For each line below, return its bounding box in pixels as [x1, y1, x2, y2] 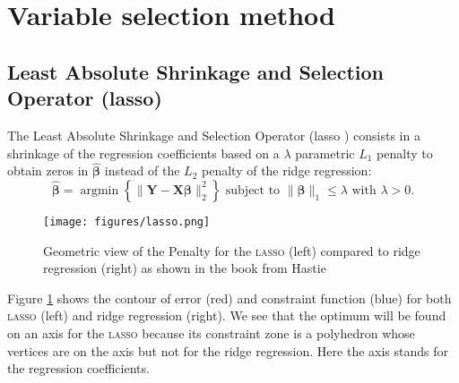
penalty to [377, 143, 433, 162]
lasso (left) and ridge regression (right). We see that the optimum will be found [7, 306, 446, 325]
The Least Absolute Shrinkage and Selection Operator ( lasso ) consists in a [7, 125, 420, 144]
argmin [80, 183, 119, 197]
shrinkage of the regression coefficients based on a [7, 143, 280, 162]
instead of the [104, 161, 180, 180]
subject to [225, 183, 281, 197]
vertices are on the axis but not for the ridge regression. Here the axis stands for [7, 341, 448, 360]
